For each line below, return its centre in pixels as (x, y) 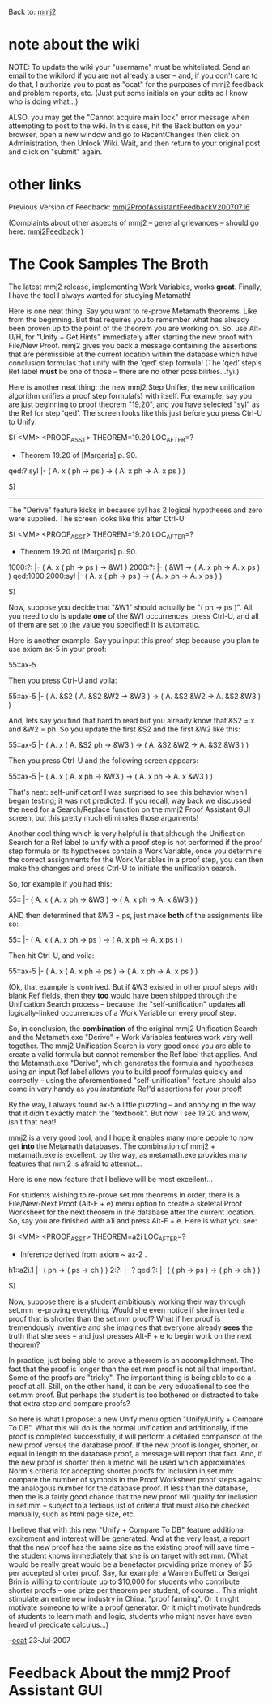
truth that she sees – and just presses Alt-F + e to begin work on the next (130, 1336)
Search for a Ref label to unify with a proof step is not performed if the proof (136, 843)
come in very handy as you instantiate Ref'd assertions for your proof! (125, 1089)
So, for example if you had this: (60, 884)
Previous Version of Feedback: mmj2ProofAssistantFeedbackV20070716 (129, 207)
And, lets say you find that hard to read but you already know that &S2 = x (132, 721)
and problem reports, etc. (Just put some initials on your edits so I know (128, 93)
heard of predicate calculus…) (59, 1625)
